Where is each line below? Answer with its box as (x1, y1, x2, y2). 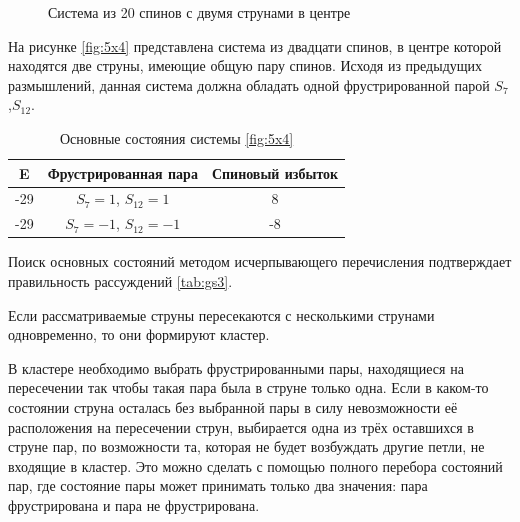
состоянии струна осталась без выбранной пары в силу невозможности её (8, 396, 458, 417)
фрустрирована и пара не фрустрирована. (8, 494, 260, 515)
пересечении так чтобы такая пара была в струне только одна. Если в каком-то (8, 377, 489, 398)
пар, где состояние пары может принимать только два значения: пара (8, 475, 428, 496)
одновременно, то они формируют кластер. (8, 324, 270, 345)
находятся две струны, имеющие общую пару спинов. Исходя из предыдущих (8, 55, 483, 76)
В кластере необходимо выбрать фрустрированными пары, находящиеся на (8, 357, 464, 378)
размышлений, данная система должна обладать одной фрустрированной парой (8, 74, 490, 95)
